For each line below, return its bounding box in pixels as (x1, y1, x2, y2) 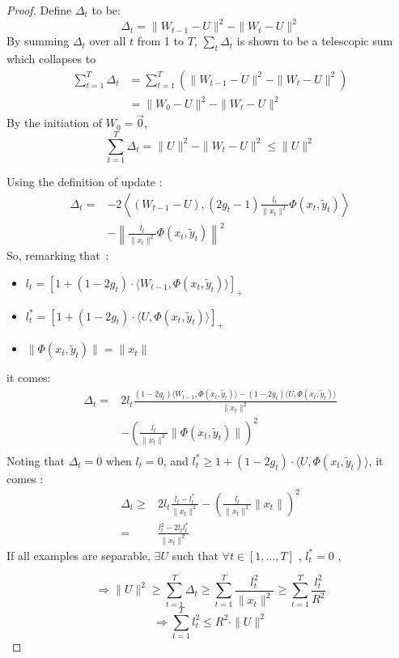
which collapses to (6, 49, 96, 66)
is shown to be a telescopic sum (236, 32, 393, 49)
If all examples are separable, (6, 546, 151, 563)
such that (172, 546, 219, 563)
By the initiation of (6, 114, 103, 131)
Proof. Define (6, 2, 72, 18)
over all (89, 32, 126, 49)
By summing (6, 32, 70, 49)
